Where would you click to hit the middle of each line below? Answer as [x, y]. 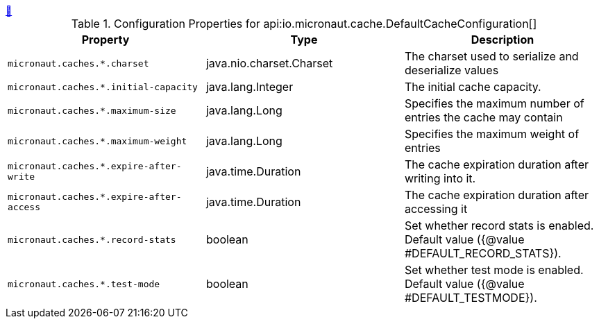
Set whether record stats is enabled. [499, 225]
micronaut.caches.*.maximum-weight [98, 141]
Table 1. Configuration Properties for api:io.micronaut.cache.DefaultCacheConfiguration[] [304, 24]
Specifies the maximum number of [494, 103]
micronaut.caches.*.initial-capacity [103, 87]
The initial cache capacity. [473, 87]
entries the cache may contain [483, 117]
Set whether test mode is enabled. [494, 270]
